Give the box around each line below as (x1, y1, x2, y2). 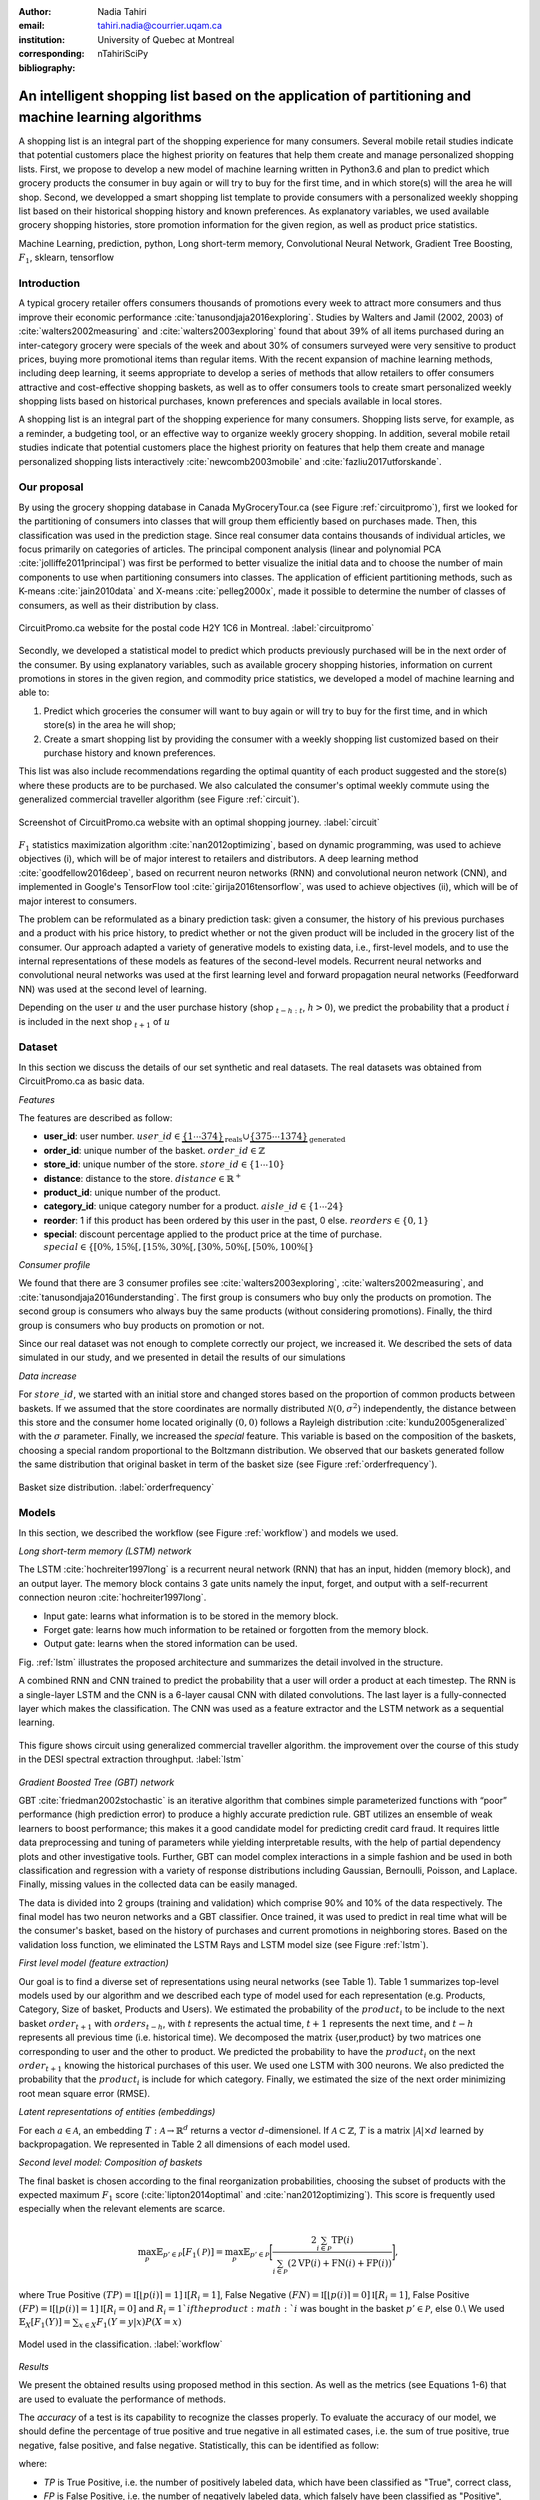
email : (18, 20, 45, 32)
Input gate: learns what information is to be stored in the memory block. (43, 1610, 339, 1622)
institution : (18, 33, 66, 45)
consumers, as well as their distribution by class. (18, 599, 219, 611)
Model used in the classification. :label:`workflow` (18, 2338, 224, 2350)
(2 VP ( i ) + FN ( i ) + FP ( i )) (287, 2258, 392, 2269)
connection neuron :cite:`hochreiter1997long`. (18, 1591, 207, 1604)
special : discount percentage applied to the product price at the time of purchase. (43, 1228, 382, 1240)
